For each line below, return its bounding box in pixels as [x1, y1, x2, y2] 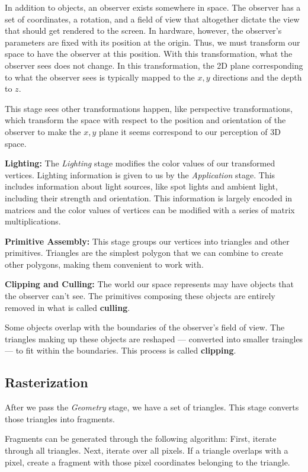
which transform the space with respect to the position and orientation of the [5, 114, 286, 126]
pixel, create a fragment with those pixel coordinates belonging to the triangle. [5, 455, 290, 468]
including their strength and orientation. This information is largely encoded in [5, 191, 293, 204]
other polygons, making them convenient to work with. [5, 258, 204, 270]
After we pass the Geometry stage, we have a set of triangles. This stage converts [5, 401, 299, 413]
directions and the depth [213, 70, 302, 83]
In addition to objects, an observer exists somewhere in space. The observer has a [5, 1, 301, 13]
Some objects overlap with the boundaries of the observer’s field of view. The [5, 321, 285, 333]
